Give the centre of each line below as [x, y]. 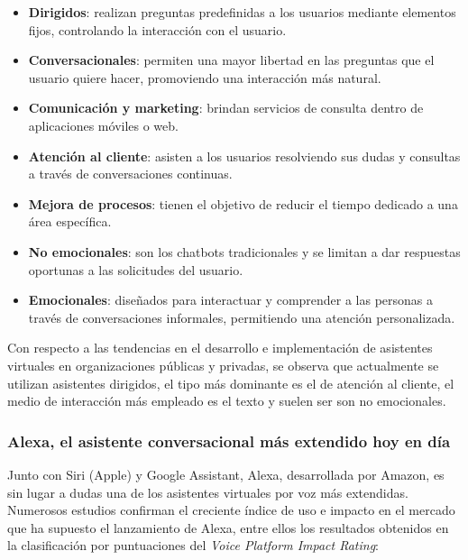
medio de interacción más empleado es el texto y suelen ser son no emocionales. [227, 401]
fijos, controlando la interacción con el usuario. [157, 29]
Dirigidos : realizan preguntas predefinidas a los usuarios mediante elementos [242, 12]
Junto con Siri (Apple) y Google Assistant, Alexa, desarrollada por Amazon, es [226, 474]
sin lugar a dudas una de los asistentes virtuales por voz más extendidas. [208, 492]
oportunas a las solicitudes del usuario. [136, 269]
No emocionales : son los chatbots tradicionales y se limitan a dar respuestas [244, 251]
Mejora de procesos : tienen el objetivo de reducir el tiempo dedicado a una [243, 203]
